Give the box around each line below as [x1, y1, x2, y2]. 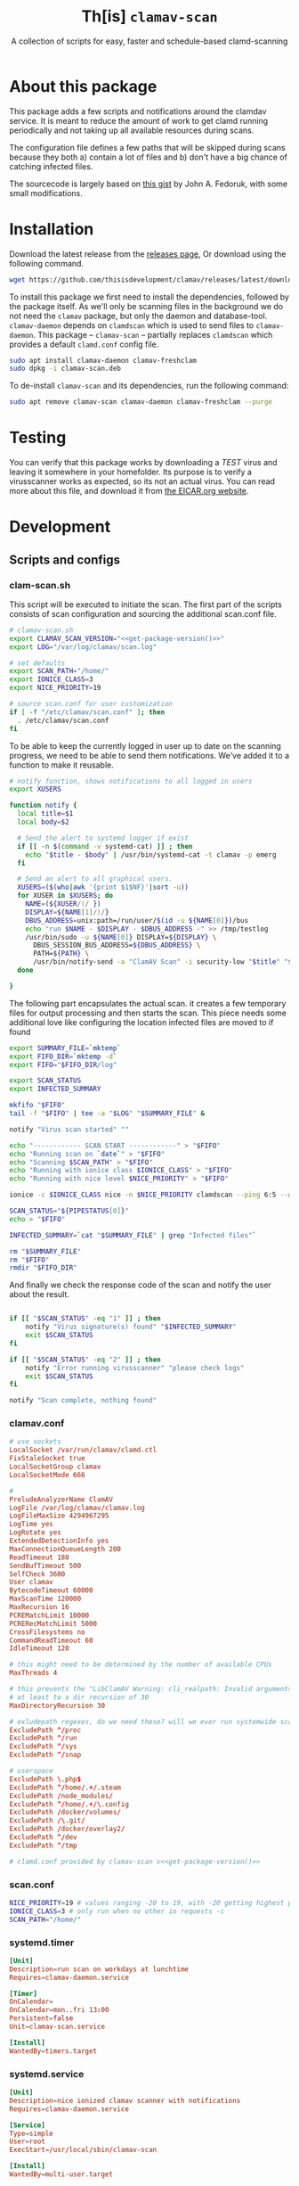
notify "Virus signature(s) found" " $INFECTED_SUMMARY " [25, 1322, 238, 1332]
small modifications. [9, 187, 83, 198]
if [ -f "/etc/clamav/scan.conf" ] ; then [9, 707, 166, 717]
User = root [9, 2137, 46, 2146]
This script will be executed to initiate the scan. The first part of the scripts [9, 599, 282, 610]
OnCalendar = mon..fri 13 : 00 [9, 2006, 109, 2015]
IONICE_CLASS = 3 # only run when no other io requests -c [9, 1906, 225, 1916]
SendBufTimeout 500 [9, 1561, 82, 1570]
